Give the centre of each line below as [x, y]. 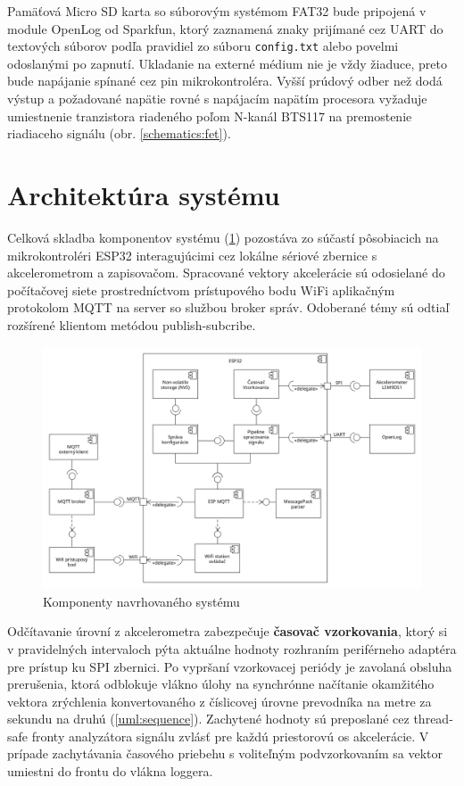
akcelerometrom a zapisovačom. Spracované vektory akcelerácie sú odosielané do [226, 273]
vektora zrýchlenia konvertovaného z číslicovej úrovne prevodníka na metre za [220, 701]
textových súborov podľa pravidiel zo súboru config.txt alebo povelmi [203, 46]
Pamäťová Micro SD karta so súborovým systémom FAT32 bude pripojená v [217, 11]
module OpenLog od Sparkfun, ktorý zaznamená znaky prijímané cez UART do [225, 28]
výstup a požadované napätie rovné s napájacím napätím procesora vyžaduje [217, 99]
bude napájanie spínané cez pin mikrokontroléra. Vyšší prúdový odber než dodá [225, 81]
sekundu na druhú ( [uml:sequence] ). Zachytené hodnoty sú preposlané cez [208, 719]
